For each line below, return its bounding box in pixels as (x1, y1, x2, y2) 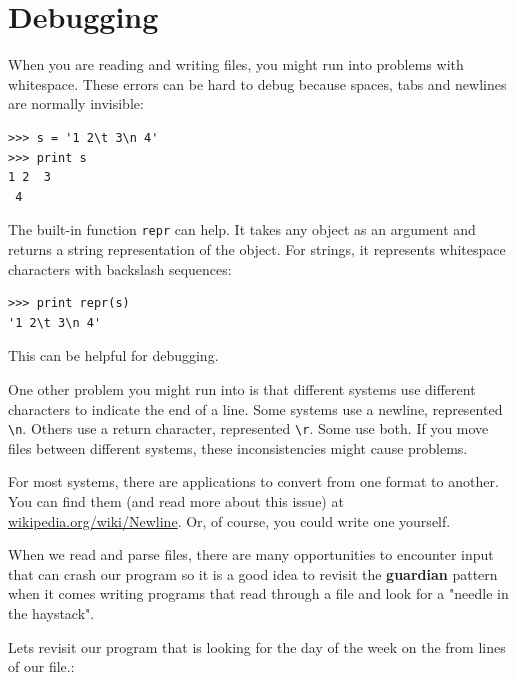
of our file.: (8, 656, 75, 677)
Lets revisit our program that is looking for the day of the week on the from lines (8, 636, 506, 657)
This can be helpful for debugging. (8, 345, 219, 366)
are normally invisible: (8, 93, 144, 114)
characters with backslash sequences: (8, 258, 232, 279)
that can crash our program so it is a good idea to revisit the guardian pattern (8, 563, 498, 584)
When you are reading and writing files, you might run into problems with (8, 54, 464, 75)
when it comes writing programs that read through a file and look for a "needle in (8, 583, 509, 604)
